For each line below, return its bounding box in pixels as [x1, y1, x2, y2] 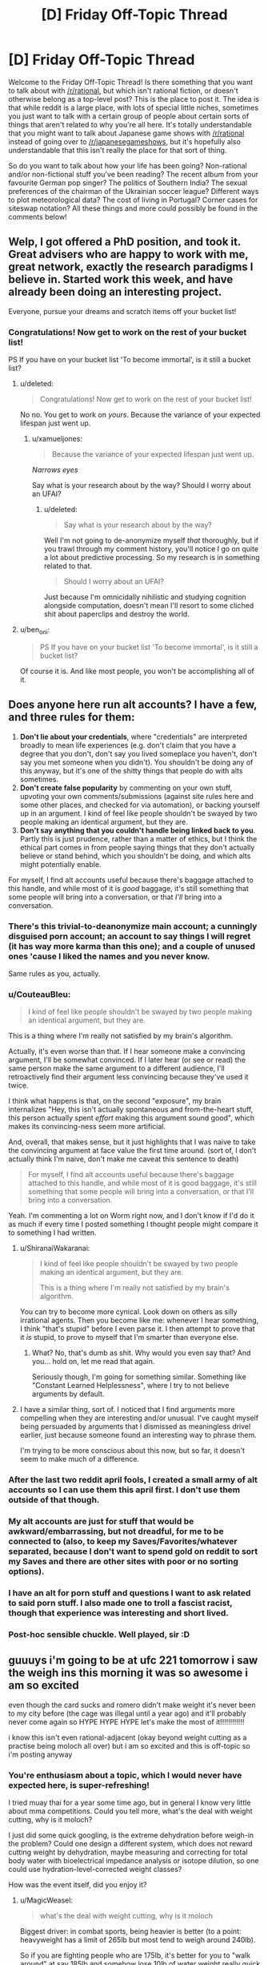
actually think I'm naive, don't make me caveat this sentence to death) [8, 1154, 239, 1164]
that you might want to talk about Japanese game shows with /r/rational [8, 128, 245, 138]
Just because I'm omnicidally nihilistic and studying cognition [43, 592, 246, 602]
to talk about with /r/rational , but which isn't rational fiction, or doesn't [8, 86, 238, 95]
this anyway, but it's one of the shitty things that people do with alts [19, 765, 243, 775]
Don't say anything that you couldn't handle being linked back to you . [19, 825, 256, 835]
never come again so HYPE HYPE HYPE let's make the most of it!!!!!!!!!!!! [8, 1717, 245, 1726]
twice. [8, 1080, 29, 1091]
